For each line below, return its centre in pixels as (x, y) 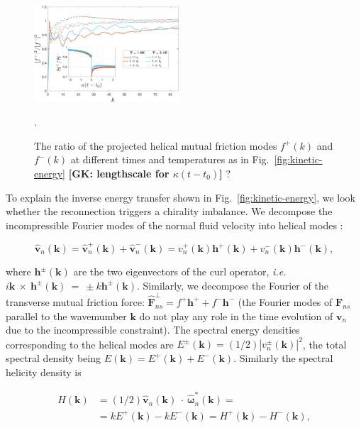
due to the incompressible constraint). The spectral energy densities (153, 330)
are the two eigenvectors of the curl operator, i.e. (180, 271)
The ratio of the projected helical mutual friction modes (156, 145)
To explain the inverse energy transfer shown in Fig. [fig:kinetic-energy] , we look (180, 197)
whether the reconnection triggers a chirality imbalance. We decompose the (169, 211)
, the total (324, 344)
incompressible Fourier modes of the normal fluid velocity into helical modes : (174, 225)
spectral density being (53, 358)
